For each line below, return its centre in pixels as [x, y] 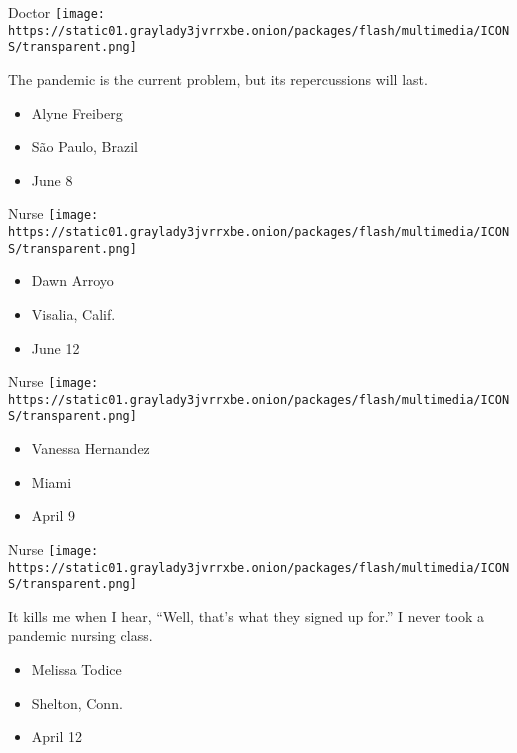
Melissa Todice [76, 669]
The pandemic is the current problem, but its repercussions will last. [218, 78]
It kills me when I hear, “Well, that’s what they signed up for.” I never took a [246, 615]
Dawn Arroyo [72, 280]
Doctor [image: [57, 12]
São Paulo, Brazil [85, 146]
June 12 [55, 347]
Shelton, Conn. [77, 702]
